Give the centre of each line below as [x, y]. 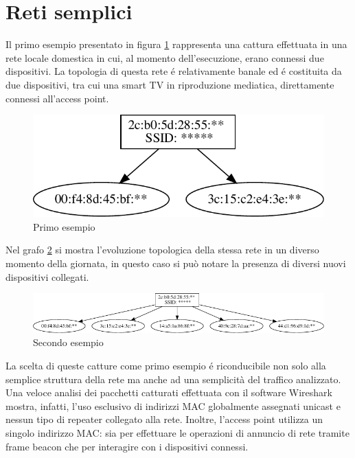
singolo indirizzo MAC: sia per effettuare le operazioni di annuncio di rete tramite [177, 432]
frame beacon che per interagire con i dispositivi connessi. [127, 446]
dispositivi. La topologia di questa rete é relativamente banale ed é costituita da [174, 71]
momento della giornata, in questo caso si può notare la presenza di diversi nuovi [176, 263]
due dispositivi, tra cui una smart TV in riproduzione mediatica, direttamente [170, 84]
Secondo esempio [68, 342]
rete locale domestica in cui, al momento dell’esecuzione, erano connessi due [165, 57]
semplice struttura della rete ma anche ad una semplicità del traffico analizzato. [173, 379]
